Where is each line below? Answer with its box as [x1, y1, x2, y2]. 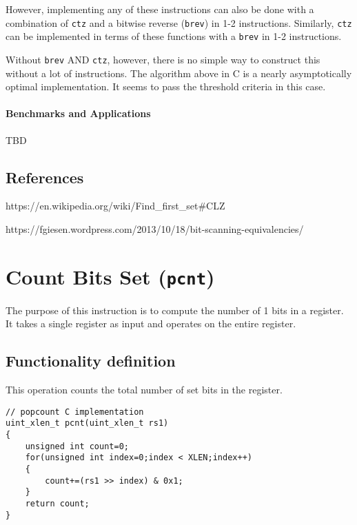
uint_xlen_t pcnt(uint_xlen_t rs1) [6, 418, 169, 429]
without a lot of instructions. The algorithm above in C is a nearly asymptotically [6, 65, 352, 80]
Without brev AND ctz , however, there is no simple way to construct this [6, 52, 320, 66]
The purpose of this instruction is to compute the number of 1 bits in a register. [6, 302, 344, 317]
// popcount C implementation [6, 406, 144, 417]
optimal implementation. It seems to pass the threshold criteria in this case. [6, 79, 326, 94]
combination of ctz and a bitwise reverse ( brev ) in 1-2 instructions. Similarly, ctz [6, 15, 352, 30]
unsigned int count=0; [25, 441, 129, 451]
